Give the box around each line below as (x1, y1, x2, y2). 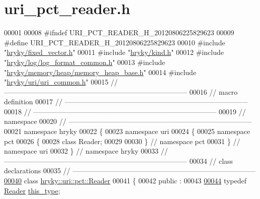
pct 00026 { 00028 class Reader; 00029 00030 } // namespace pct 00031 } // (4, 136, 240, 146)
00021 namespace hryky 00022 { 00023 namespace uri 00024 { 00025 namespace (4, 126, 250, 137)
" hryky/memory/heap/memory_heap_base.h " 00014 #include (4, 67, 197, 77)
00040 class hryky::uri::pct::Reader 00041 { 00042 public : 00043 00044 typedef (4, 175, 246, 186)
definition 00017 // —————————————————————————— (4, 96, 248, 107)
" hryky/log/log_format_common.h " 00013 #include (4, 56, 165, 67)
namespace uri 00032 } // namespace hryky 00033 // (4, 146, 168, 156)
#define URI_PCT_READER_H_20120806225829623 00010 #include (4, 37, 225, 47)
